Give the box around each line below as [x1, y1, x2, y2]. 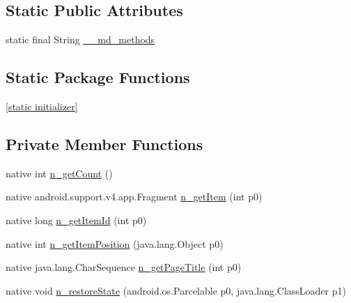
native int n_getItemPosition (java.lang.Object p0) [6, 236, 224, 251]
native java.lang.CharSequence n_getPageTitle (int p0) [6, 260, 242, 274]
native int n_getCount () [6, 165, 113, 180]
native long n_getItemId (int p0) [6, 212, 147, 227]
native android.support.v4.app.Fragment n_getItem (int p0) [6, 189, 263, 204]
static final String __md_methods [6, 32, 155, 47]
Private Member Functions [6, 133, 203, 154]
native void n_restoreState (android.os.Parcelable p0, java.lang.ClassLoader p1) [6, 283, 346, 297]
